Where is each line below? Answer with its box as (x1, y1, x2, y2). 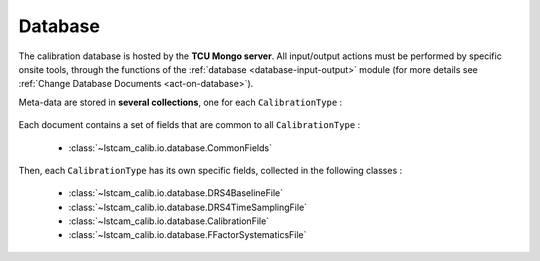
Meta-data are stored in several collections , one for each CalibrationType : (18, 96, 343, 108)
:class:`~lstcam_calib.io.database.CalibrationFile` (68, 215, 270, 227)
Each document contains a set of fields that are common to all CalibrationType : (18, 119, 361, 131)
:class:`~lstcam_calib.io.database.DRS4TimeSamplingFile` (68, 201, 308, 213)
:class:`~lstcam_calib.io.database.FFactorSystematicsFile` (68, 229, 307, 241)
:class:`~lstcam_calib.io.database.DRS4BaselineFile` (68, 187, 284, 199)
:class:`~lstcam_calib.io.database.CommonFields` (68, 141, 272, 154)
